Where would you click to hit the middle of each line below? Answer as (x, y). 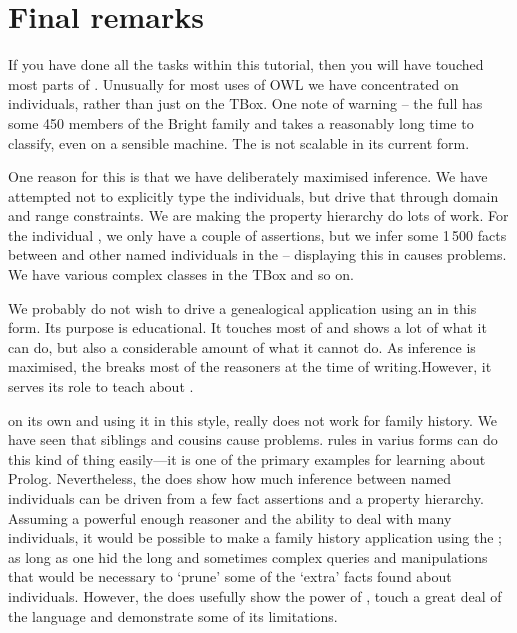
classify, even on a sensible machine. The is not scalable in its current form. (239, 142)
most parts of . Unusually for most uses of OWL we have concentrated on (233, 83)
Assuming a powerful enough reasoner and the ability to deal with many (230, 517)
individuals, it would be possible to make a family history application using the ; (255, 537)
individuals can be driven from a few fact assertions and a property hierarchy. (246, 498)
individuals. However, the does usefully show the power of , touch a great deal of (255, 595)
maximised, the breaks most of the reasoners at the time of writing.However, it (250, 366)
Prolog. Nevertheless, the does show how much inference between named (230, 478)
